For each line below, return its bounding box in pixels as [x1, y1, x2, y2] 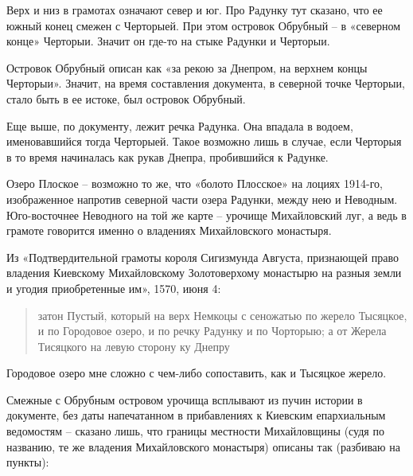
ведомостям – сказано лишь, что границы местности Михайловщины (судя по [6, 423, 384, 439]
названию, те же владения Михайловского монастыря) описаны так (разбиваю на [6, 438, 400, 455]
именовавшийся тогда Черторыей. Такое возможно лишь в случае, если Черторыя [6, 133, 402, 150]
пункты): [6, 454, 49, 470]
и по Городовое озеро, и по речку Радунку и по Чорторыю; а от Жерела [37, 322, 387, 339]
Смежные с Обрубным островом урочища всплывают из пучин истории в [6, 391, 363, 408]
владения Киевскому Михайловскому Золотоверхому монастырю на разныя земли [6, 264, 402, 281]
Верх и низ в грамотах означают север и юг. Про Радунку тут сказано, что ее [6, 2, 383, 18]
